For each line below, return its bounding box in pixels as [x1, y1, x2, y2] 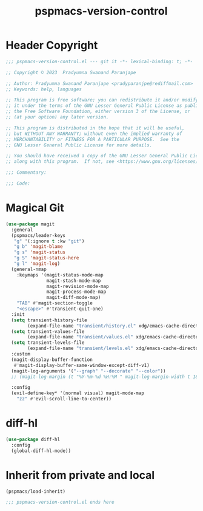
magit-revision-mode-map [46, 283, 110, 289]
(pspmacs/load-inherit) [5, 488, 66, 495]
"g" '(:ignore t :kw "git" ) [13, 238, 85, 244]
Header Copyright [5, 38, 98, 52]
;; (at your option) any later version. [5, 114, 110, 120]
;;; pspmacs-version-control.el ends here [5, 499, 115, 506]
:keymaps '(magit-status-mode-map [16, 272, 104, 278]
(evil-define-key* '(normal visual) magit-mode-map [11, 390, 145, 396]
